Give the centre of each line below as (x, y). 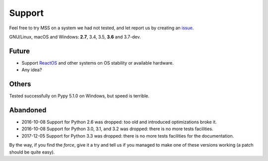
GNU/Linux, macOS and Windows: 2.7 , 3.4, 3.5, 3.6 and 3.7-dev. (75, 37)
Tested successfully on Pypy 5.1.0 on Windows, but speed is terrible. (79, 96)
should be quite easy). (32, 152)
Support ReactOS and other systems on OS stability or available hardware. (98, 63)
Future (20, 51)
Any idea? (32, 70)
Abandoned (28, 110)
